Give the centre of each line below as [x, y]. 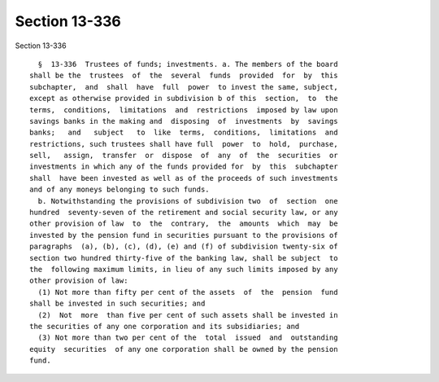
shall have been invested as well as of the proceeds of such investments [184, 178]
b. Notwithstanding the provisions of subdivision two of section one [188, 201]
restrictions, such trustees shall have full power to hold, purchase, [184, 144]
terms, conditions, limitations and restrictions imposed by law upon [184, 110]
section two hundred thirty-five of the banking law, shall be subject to [184, 258]
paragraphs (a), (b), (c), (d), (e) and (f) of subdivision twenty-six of [184, 247]
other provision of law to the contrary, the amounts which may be [184, 224]
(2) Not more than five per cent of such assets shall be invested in [188, 315]
